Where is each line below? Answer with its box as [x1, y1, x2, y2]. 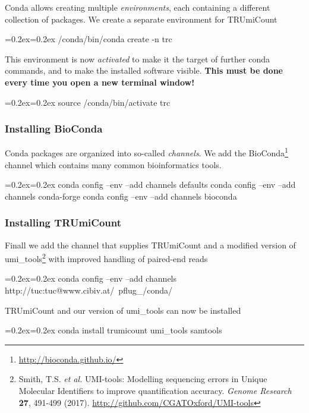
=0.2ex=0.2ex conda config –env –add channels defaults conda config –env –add [5, 178, 296, 191]
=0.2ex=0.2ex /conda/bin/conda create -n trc [5, 33, 172, 45]
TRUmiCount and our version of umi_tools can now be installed [5, 304, 241, 316]
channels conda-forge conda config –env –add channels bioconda [5, 190, 237, 202]
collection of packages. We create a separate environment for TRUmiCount [5, 12, 278, 25]
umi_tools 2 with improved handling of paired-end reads [5, 251, 208, 264]
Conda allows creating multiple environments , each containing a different [5, 1, 270, 13]
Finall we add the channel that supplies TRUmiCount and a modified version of [5, 238, 296, 251]
